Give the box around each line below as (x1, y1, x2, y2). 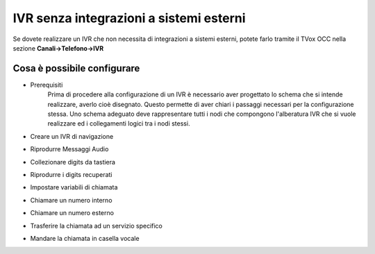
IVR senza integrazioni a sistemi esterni (12, 10, 246, 26)
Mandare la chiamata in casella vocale (30, 234, 140, 242)
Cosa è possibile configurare (12, 62, 140, 74)
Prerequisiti (30, 81, 63, 89)
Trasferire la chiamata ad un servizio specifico (30, 221, 163, 230)
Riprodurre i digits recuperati (30, 170, 112, 178)
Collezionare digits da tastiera (30, 158, 116, 166)
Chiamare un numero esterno (30, 209, 115, 217)
